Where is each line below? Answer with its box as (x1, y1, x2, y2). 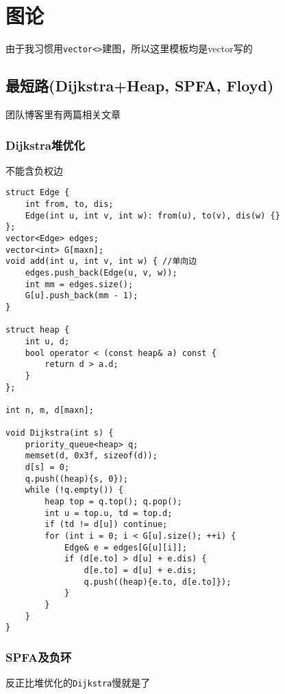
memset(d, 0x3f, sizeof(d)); (25, 451, 158, 461)
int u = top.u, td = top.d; (45, 508, 173, 518)
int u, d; (25, 336, 70, 346)
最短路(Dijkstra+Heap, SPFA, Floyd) (5, 75, 274, 96)
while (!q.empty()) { (25, 485, 123, 495)
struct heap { (5, 325, 70, 335)
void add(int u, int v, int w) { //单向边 (5, 256, 197, 267)
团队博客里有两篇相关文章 (5, 107, 121, 121)
